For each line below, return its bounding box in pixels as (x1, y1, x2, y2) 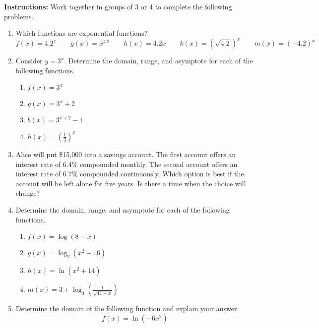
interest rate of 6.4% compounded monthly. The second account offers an (15, 159, 238, 169)
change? (15, 188, 40, 198)
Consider (15, 55, 43, 66)
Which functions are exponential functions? (15, 28, 148, 38)
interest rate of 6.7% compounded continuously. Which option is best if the (15, 168, 244, 179)
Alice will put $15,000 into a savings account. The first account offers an (15, 149, 236, 159)
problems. (4, 11, 34, 21)
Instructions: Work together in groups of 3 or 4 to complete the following (4, 1, 232, 11)
